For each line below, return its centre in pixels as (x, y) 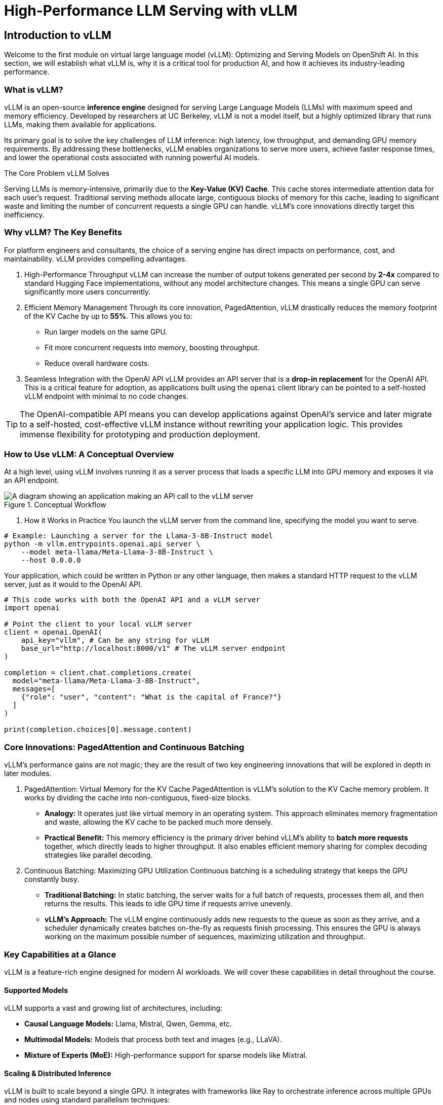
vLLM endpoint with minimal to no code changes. (106, 396)
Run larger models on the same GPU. (106, 331)
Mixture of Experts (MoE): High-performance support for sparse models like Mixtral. (166, 1055)
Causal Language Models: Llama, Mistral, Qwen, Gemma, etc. (128, 1024)
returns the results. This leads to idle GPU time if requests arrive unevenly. (169, 904)
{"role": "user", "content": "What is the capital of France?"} (151, 697)
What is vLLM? (34, 89)
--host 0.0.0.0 (51, 560)
